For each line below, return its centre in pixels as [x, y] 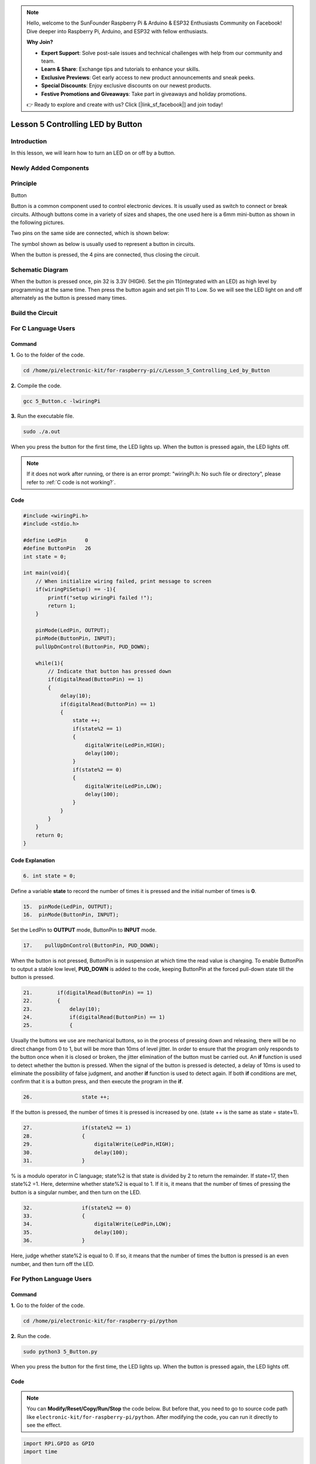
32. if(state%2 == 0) [77, 1208]
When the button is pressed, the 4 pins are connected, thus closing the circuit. [105, 255]
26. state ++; [66, 1097]
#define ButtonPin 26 [57, 548]
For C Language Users [43, 329]
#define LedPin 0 [56, 540]
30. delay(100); [76, 1152]
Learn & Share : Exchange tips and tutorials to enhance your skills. [121, 69]
